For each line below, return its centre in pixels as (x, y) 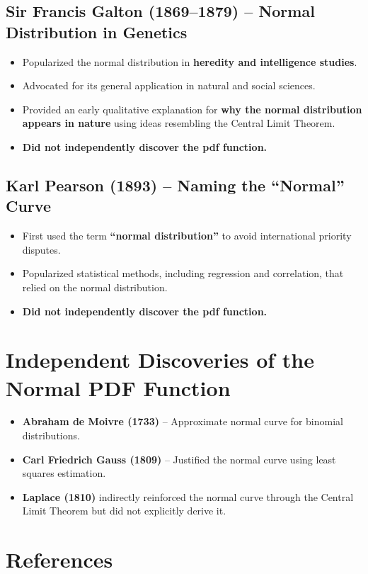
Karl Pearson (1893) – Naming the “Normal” (175, 185)
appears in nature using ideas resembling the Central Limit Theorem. (179, 123)
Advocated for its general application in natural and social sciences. (169, 85)
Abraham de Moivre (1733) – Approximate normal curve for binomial (183, 421)
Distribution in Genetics (97, 32)
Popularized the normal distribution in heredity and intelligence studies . (190, 61)
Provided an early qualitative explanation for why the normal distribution (192, 109)
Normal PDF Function (118, 387)
